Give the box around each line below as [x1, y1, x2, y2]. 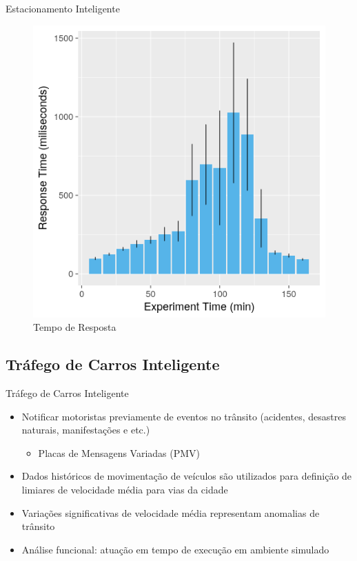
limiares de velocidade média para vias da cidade [21, 482, 228, 496]
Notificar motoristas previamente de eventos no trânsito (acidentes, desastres [21, 409, 346, 423]
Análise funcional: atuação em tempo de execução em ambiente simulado [21, 542, 329, 556]
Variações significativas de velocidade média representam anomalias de [21, 505, 320, 520]
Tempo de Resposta [33, 320, 116, 334]
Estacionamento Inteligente [6, 1, 120, 15]
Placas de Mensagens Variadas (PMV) [38, 445, 201, 460]
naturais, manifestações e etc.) [21, 422, 150, 437]
